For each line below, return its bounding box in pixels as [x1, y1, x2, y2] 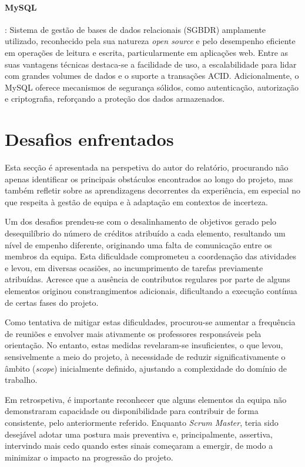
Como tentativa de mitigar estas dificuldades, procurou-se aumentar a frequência [5, 316, 296, 328]
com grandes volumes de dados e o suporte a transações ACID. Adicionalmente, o [5, 69, 299, 82]
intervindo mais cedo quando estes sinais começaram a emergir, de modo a [5, 439, 273, 452]
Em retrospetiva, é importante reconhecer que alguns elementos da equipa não [5, 393, 287, 405]
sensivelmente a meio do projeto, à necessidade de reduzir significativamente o [5, 350, 286, 362]
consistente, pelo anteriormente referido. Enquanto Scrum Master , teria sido [5, 416, 279, 428]
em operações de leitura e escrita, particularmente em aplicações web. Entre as [5, 46, 289, 58]
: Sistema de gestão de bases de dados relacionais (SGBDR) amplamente [5, 23, 266, 35]
